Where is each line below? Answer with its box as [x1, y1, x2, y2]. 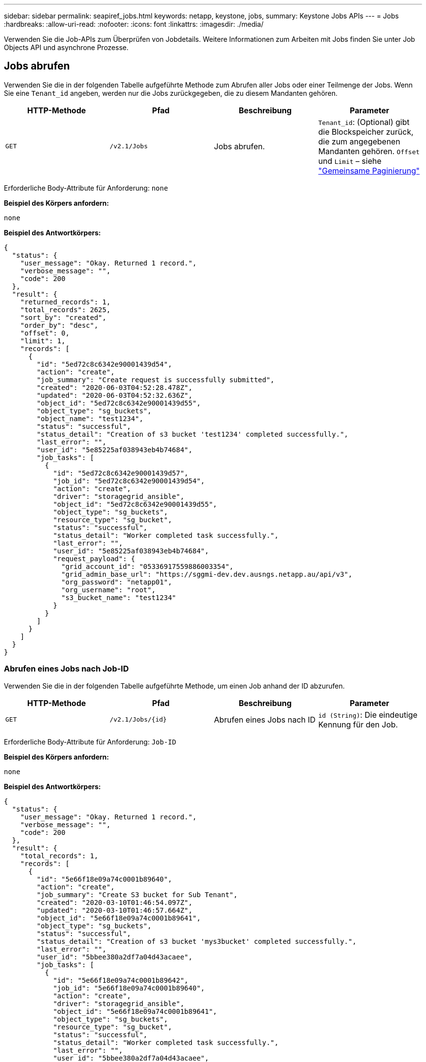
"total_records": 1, [20, 851, 98, 860]
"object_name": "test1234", [36, 414, 143, 423]
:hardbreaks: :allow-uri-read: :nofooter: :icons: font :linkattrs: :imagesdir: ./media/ [4, 20, 264, 28]
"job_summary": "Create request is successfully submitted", [36, 375, 275, 384]
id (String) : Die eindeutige [318, 709, 418, 720]
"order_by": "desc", [20, 321, 98, 329]
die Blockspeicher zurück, [318, 126, 414, 137]
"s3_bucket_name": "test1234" [61, 593, 177, 602]
